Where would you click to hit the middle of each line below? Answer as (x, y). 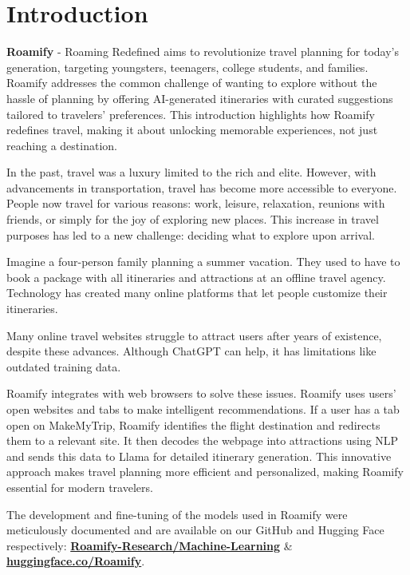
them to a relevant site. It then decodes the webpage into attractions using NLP (203, 440)
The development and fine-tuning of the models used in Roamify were (177, 514)
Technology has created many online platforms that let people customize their (197, 293)
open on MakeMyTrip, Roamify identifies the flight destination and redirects (193, 424)
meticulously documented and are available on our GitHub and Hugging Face (195, 530)
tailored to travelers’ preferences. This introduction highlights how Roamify (191, 114)
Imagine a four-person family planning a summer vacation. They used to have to (203, 262)
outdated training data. (64, 366)
